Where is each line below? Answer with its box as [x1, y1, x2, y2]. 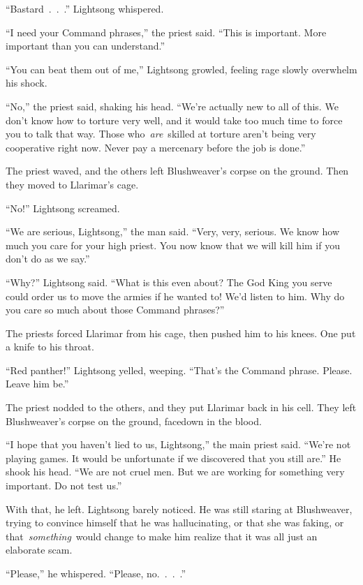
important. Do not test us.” [6, 478, 122, 493]
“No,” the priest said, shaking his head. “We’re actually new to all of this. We [6, 98, 339, 113]
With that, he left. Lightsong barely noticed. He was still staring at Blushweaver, [6, 501, 353, 516]
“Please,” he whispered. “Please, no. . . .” [6, 566, 186, 580]
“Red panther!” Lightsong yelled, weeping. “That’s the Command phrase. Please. [6, 362, 353, 377]
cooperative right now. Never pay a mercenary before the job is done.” [6, 140, 306, 154]
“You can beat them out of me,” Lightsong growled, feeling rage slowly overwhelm [6, 61, 357, 76]
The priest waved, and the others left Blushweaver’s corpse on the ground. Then [6, 163, 349, 178]
